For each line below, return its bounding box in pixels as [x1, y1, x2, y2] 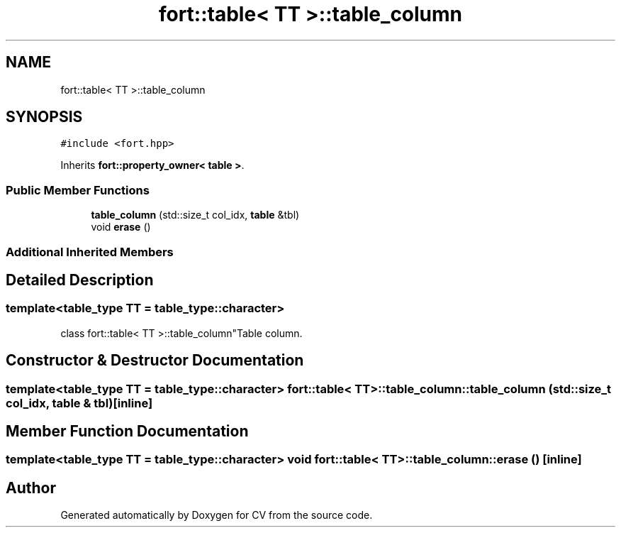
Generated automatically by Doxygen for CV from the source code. [60, 509, 373, 522]
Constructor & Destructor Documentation [6, 351, 304, 370]
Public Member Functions [6, 182, 150, 197]
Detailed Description [6, 270, 154, 289]
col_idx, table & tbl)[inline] [6, 395, 153, 410]
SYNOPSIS [6, 108, 83, 126]
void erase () [91, 221, 151, 233]
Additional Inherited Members [6, 244, 174, 259]
